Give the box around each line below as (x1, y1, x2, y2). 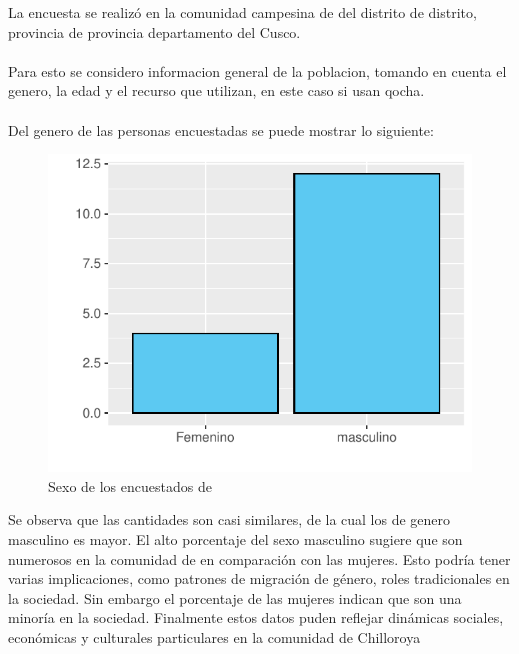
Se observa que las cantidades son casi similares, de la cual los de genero (8, 509, 451, 530)
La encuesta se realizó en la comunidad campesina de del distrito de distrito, (8, 2, 477, 22)
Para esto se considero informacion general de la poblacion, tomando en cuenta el (8, 60, 507, 81)
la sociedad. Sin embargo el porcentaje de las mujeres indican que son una (8, 587, 462, 608)
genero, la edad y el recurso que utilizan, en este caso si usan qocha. (8, 80, 425, 101)
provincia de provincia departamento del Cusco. (8, 21, 301, 42)
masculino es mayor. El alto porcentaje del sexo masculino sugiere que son (8, 528, 463, 549)
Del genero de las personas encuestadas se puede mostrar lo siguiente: (8, 119, 434, 140)
